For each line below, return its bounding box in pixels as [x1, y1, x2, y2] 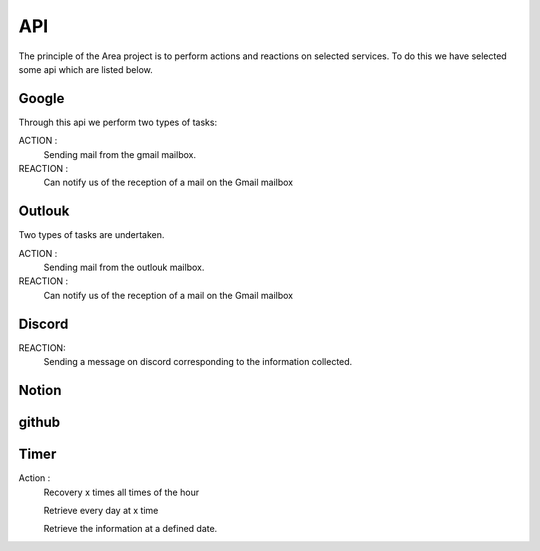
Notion [18, 381, 62, 399]
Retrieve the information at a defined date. [43, 523, 218, 535]
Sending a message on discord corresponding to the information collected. [43, 356, 353, 368]
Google [18, 90, 65, 107]
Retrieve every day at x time [43, 504, 159, 516]
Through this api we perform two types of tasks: [18, 116, 218, 128]
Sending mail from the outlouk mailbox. [43, 261, 205, 274]
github [18, 414, 61, 430]
